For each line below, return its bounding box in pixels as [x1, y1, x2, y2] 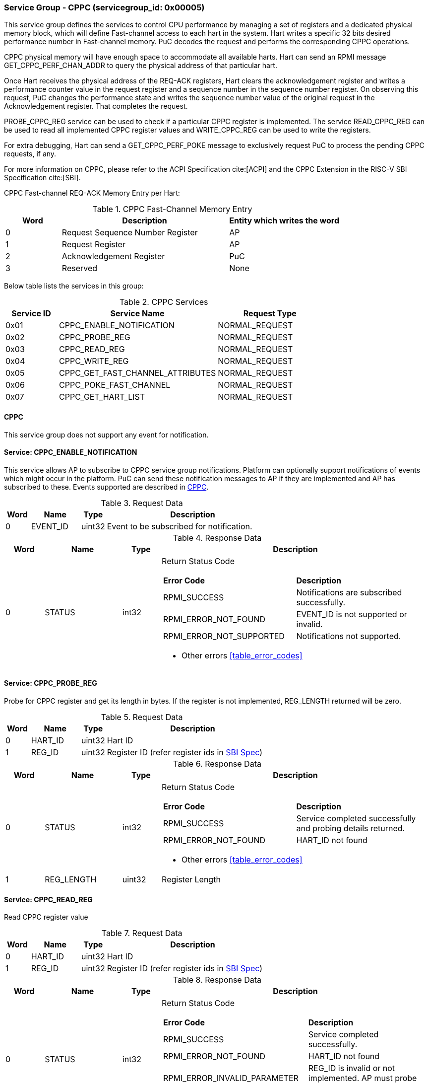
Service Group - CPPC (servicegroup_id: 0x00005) [4, 2, 205, 12]
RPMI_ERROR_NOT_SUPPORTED [163, 631, 285, 641]
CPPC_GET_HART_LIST [59, 392, 145, 402]
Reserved [61, 263, 98, 274]
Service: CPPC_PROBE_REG [4, 679, 97, 688]
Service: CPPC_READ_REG [4, 895, 93, 904]
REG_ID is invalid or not [308, 1063, 395, 1074]
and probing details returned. [296, 823, 405, 834]
